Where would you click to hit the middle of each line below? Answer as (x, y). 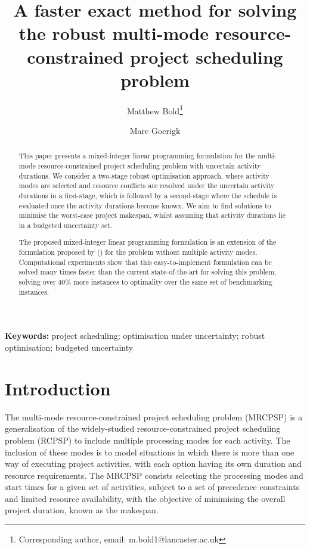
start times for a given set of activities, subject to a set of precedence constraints (152, 487)
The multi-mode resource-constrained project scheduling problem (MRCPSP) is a (154, 417)
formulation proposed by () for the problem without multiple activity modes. (138, 252)
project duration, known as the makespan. (82, 510)
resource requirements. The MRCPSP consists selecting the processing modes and (154, 475)
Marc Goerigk (155, 130)
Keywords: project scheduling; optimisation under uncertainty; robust (135, 336)
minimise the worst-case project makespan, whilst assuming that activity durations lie (152, 215)
